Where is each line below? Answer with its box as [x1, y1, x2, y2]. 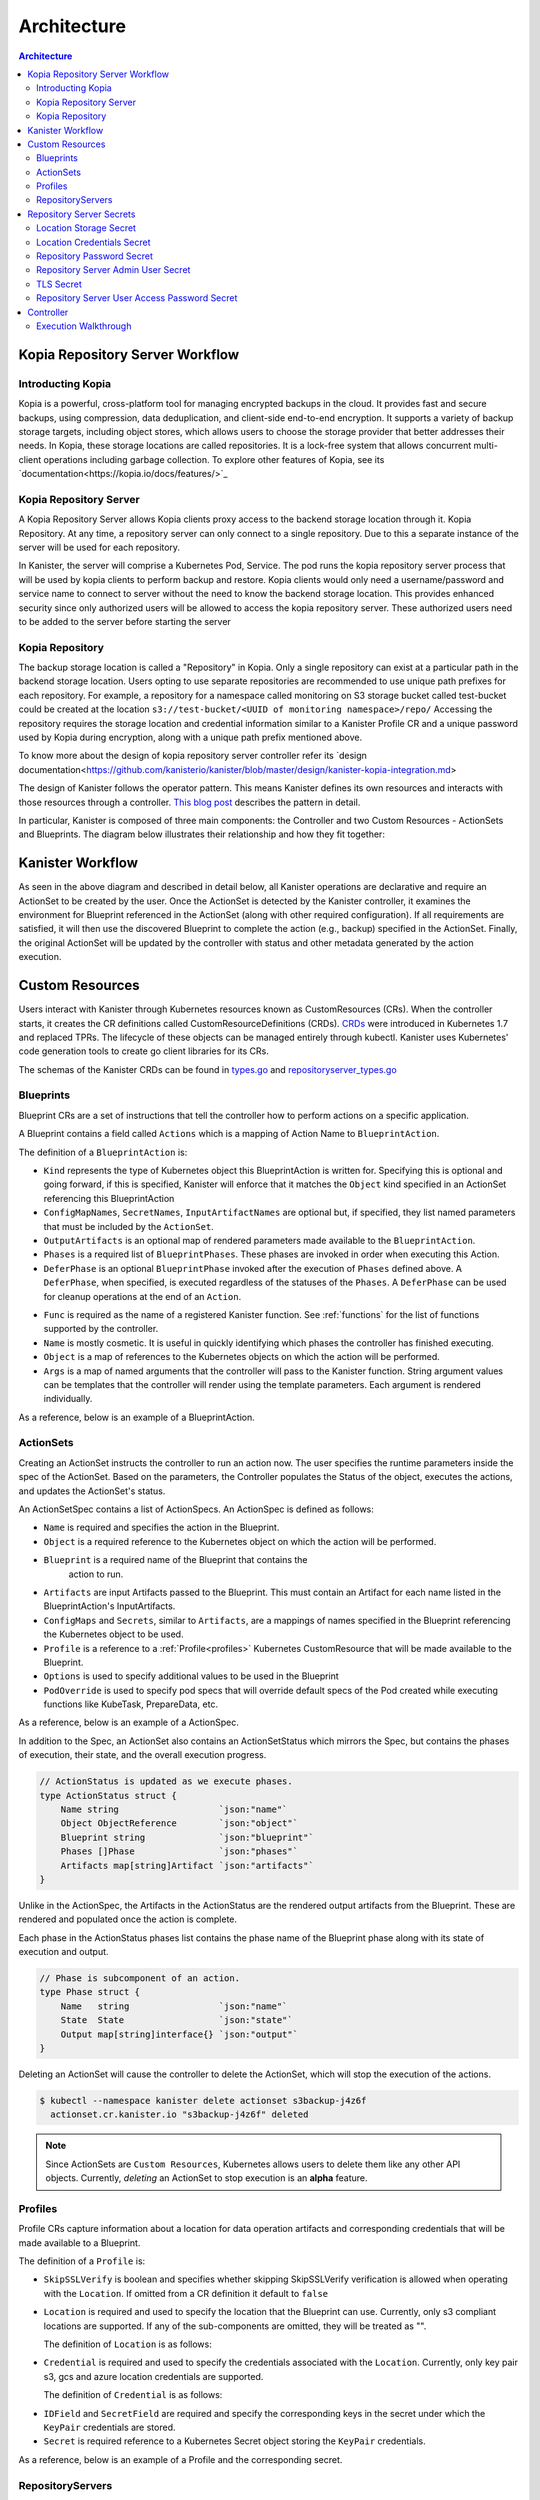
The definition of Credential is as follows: [43, 2389, 223, 2401]
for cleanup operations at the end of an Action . [43, 1290, 242, 1302]
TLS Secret [36, 278, 82, 290]
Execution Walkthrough [36, 320, 132, 332]
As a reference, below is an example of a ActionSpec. [18, 1716, 240, 1729]
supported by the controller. [43, 1323, 159, 1335]
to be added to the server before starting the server [18, 615, 232, 627]
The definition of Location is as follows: [43, 2338, 212, 2350]
